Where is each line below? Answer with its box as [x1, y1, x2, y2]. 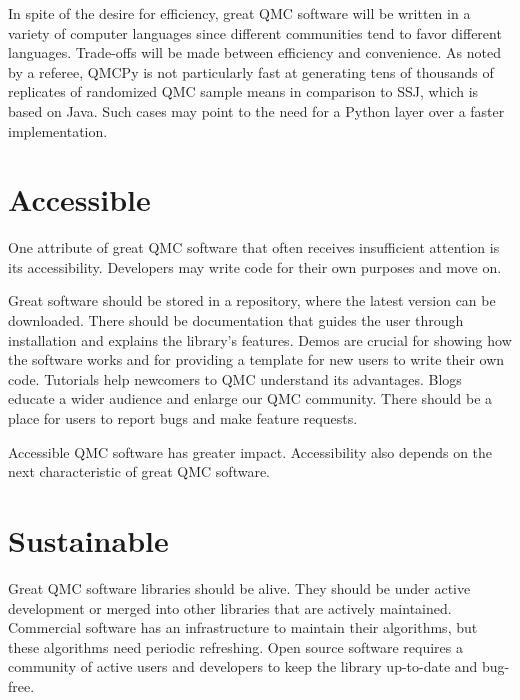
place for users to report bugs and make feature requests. [8, 408, 358, 429]
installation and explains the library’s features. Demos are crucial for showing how [8, 329, 512, 350]
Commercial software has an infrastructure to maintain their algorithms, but [8, 617, 478, 638]
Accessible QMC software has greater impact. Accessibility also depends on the [8, 441, 493, 462]
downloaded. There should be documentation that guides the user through [8, 310, 464, 331]
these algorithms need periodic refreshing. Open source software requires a [8, 636, 463, 657]
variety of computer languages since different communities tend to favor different [8, 22, 502, 43]
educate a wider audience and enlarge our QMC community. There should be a [8, 388, 493, 409]
